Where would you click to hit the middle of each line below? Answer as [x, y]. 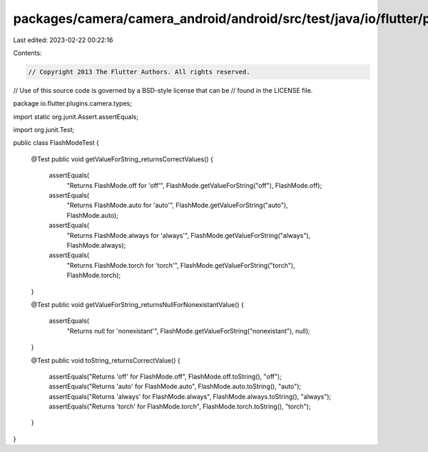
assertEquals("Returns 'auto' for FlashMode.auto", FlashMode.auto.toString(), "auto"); [175, 386]
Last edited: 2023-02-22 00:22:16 [63, 40]
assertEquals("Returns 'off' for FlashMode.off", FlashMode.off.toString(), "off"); [165, 376]
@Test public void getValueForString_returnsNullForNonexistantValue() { [137, 304]
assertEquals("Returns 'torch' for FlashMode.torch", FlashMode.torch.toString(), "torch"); [180, 406]
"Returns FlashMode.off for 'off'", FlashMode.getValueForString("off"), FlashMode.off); [194, 185]
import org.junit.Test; [44, 130]
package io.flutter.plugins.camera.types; [72, 104]
